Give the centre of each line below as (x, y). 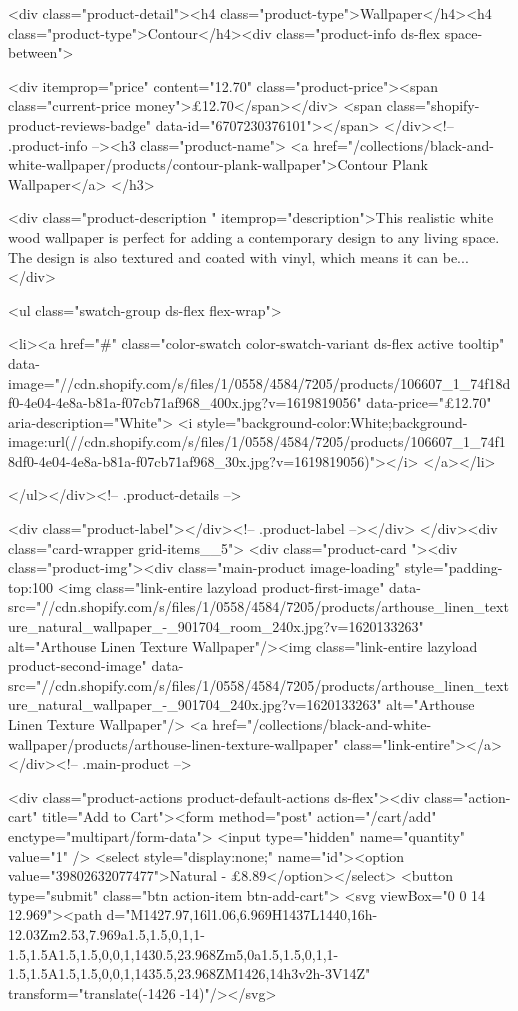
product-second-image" (77, 665)
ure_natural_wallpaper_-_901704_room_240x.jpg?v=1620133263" (216, 626)
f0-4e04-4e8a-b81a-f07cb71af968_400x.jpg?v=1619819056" (185, 402)
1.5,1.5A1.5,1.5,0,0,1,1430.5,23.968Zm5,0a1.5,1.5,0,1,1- (173, 953)
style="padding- (453, 567)
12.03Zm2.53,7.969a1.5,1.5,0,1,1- (106, 933)
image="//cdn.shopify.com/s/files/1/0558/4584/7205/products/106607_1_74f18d (259, 382)
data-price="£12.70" (429, 402)
